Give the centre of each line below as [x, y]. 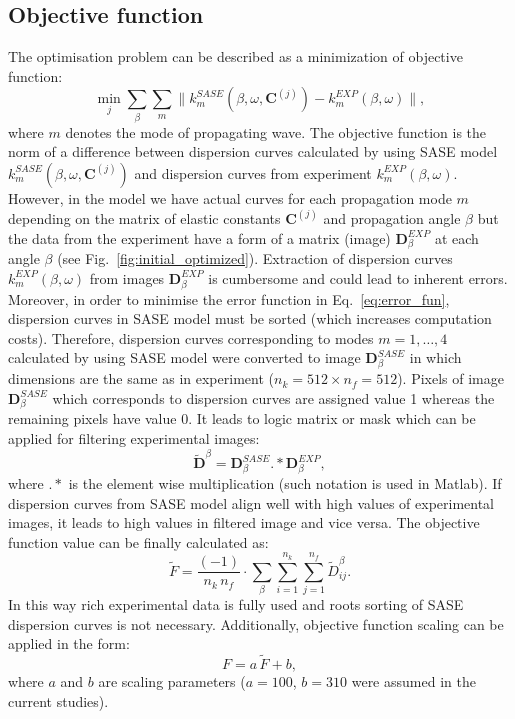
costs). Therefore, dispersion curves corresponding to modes [191, 337]
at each [456, 237]
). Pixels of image [450, 378]
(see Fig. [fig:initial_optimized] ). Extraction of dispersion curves [255, 258]
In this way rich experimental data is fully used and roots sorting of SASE [236, 603]
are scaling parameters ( [172, 680]
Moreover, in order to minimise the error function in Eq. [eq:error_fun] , [229, 298]
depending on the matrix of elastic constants [144, 217]
